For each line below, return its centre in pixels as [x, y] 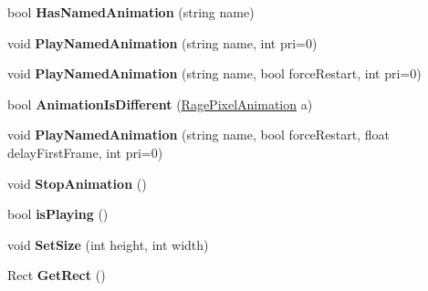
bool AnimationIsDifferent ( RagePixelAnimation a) [160, 104]
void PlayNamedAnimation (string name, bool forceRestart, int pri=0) [214, 73]
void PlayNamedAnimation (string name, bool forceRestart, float [199, 135]
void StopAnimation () [77, 183]
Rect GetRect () [57, 275]
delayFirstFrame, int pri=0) [85, 152]
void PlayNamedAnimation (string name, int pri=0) [162, 42]
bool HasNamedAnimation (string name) [131, 12]
